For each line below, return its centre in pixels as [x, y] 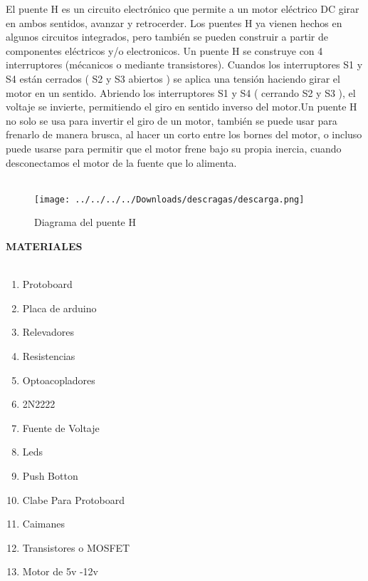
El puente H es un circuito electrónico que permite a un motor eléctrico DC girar [183, 9]
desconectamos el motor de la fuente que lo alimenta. [121, 162]
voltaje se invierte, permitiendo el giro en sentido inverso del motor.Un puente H [182, 107]
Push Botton [50, 475]
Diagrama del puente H [85, 222]
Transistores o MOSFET [76, 547]
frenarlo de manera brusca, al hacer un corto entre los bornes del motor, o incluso [184, 134]
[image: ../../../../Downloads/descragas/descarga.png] [169, 199]
